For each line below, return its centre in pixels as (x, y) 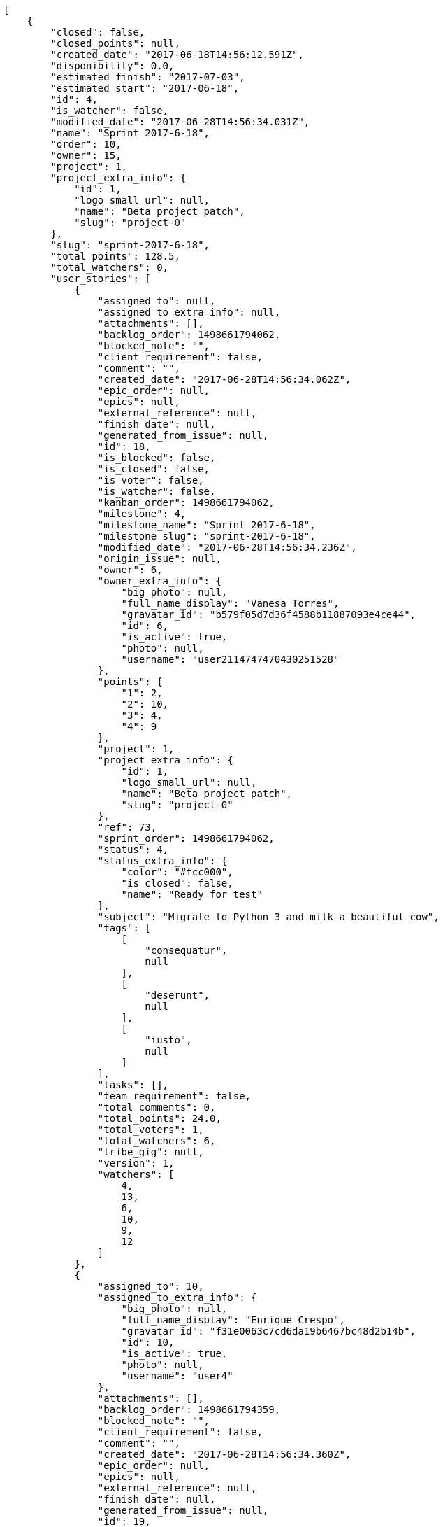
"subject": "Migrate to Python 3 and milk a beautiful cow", (268, 917)
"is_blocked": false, (157, 458)
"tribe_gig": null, (151, 1152)
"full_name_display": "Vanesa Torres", (230, 603)
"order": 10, (86, 144)
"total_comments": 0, (157, 1107)
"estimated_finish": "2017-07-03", (148, 77)
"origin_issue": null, (159, 558)
